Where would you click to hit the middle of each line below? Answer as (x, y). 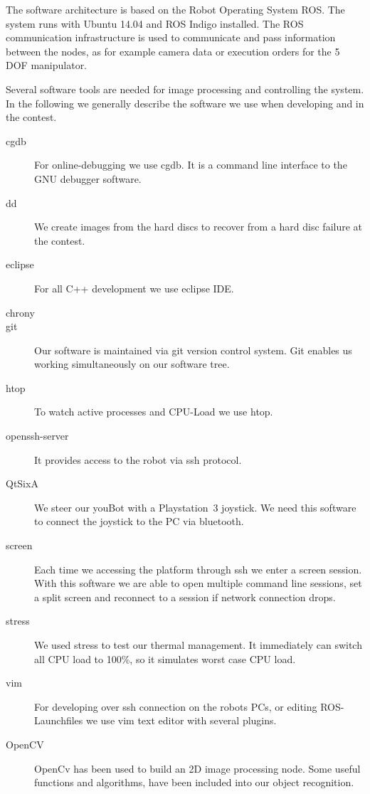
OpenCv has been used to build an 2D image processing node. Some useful (197, 768)
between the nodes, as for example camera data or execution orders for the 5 (173, 51)
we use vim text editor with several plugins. (181, 720)
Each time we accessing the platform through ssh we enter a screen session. (198, 569)
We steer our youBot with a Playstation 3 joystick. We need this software (195, 507)
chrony (20, 312)
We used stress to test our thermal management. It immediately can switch (198, 645)
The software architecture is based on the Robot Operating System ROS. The (175, 9)
